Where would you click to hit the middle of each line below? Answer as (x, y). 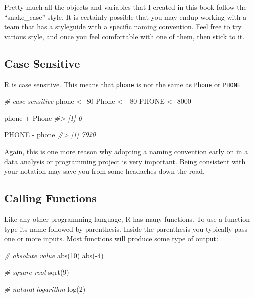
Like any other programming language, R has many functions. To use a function (127, 219)
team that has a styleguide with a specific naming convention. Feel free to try (123, 26)
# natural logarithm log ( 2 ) (45, 289)
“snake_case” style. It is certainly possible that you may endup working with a (125, 16)
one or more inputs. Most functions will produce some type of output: (111, 239)
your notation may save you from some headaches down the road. (104, 171)
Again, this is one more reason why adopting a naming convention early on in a (126, 152)
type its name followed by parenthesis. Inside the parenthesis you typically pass (126, 229)
